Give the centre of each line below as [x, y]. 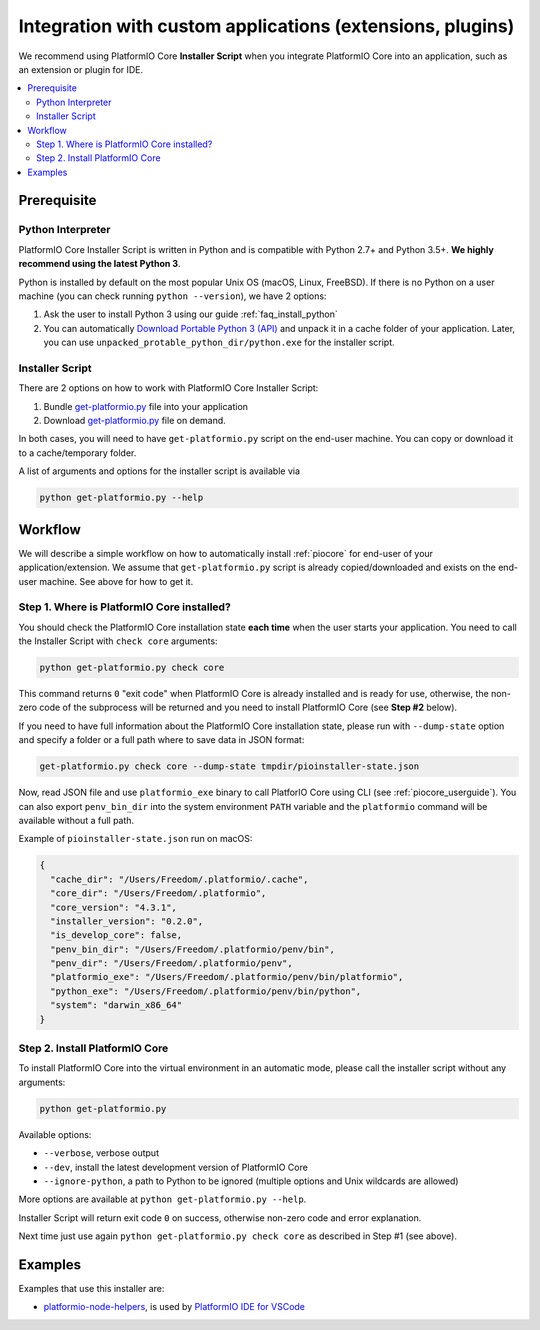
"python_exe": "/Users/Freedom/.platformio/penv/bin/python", [206, 991]
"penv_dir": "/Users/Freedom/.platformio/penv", [172, 963]
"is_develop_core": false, [116, 935]
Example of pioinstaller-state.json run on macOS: [135, 839]
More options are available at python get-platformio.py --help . [162, 1199]
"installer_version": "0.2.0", [127, 921]
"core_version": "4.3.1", [113, 907]
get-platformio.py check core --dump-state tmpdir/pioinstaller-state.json [229, 766]
